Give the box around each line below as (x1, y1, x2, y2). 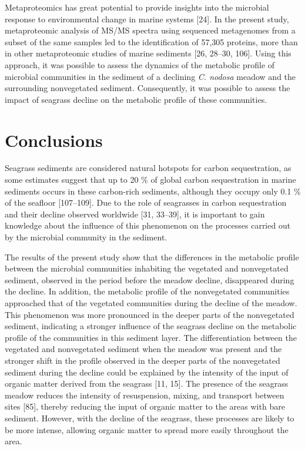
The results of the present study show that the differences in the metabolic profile (5, 250, 299, 263)
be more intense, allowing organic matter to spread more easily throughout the (5, 423, 289, 435)
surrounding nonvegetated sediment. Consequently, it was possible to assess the (5, 82, 290, 94)
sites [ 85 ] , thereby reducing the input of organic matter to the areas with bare (5, 400, 285, 413)
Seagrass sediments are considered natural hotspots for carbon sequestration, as (5, 162, 291, 174)
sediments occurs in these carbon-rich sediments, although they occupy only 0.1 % (5, 185, 301, 197)
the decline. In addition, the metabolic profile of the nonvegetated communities (5, 285, 290, 297)
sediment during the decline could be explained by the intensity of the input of (5, 366, 289, 378)
